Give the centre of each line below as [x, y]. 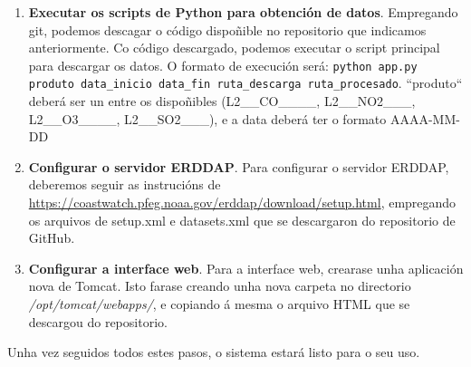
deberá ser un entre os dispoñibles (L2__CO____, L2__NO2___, [222, 101]
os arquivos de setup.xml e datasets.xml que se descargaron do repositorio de [242, 220]
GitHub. [52, 238]
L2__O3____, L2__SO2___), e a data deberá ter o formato [207, 118]
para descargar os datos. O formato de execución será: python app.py [223, 65]
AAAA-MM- [425, 118]
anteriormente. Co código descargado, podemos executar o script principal [234, 48]
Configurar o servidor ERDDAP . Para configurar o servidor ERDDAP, [239, 166]
